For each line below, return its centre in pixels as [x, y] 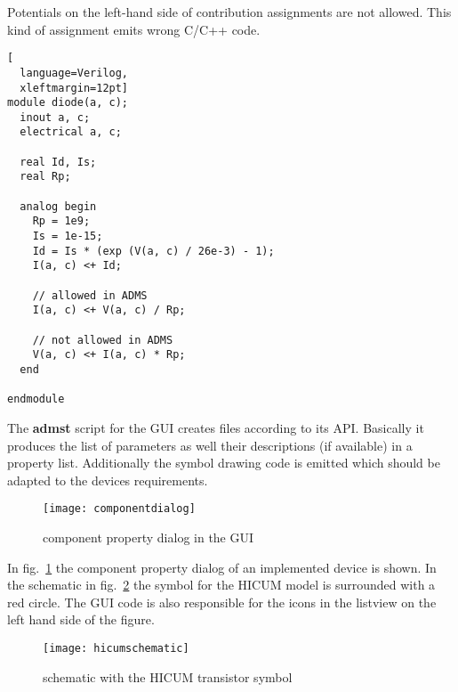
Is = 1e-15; [68, 236]
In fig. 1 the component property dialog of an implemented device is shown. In [222, 567]
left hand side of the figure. [81, 619]
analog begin [58, 206]
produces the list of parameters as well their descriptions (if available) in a [210, 445]
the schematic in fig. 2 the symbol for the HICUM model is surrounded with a [221, 585]
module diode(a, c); [68, 103]
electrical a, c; [71, 132]
